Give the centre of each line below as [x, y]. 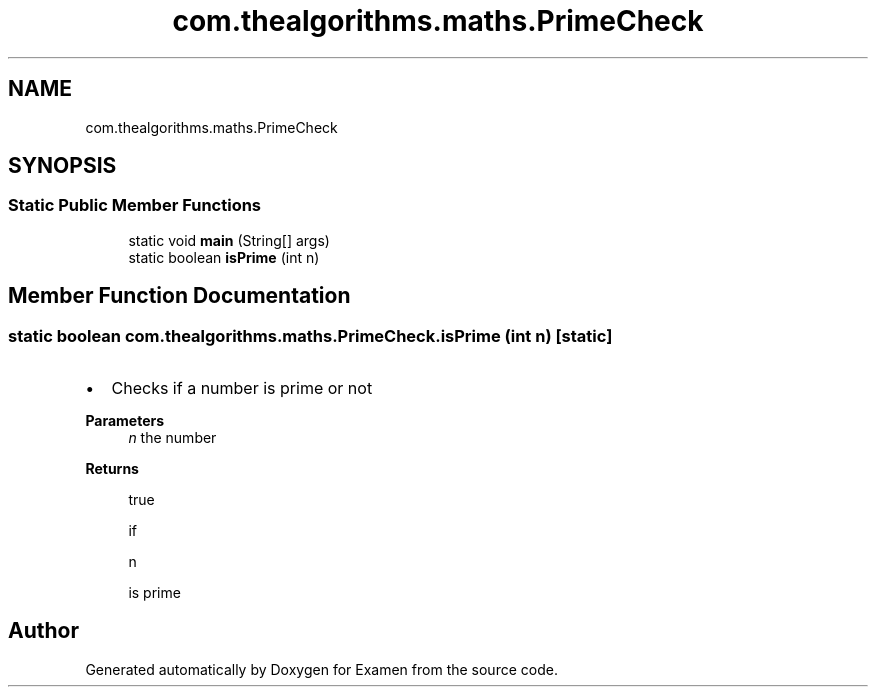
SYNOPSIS [62, 166]
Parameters [125, 421]
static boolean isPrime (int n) [224, 257]
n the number [172, 438]
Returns [112, 469]
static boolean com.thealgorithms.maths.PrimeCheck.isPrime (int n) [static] [310, 335]
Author [43, 631]
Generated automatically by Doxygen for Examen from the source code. [321, 669]
